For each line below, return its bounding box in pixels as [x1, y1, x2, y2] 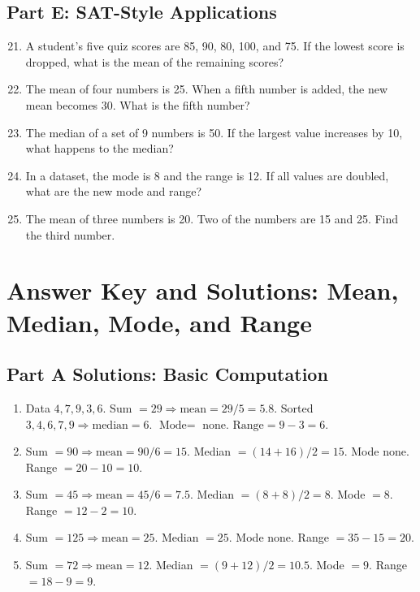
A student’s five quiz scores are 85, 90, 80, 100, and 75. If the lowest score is [25, 37, 405, 54]
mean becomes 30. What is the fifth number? [25, 96, 250, 113]
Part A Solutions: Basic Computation [6, 361, 328, 387]
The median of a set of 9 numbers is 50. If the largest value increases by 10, [25, 123, 403, 140]
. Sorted [274, 399, 314, 416]
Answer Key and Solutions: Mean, [6, 274, 399, 307]
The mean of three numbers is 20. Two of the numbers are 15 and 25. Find [25, 210, 399, 227]
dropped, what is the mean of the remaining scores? [25, 53, 284, 70]
